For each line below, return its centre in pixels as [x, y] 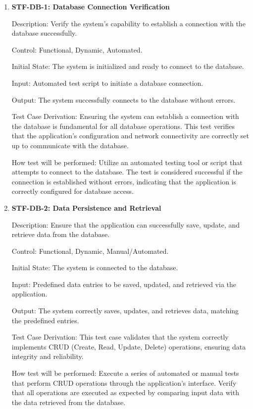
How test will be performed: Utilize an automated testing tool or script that [127, 162]
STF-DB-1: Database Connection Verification [91, 6]
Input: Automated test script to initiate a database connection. [107, 83]
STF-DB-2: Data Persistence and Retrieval [86, 207]
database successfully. [44, 33]
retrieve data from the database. [61, 234]
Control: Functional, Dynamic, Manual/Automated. [90, 251]
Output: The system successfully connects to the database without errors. [124, 99]
